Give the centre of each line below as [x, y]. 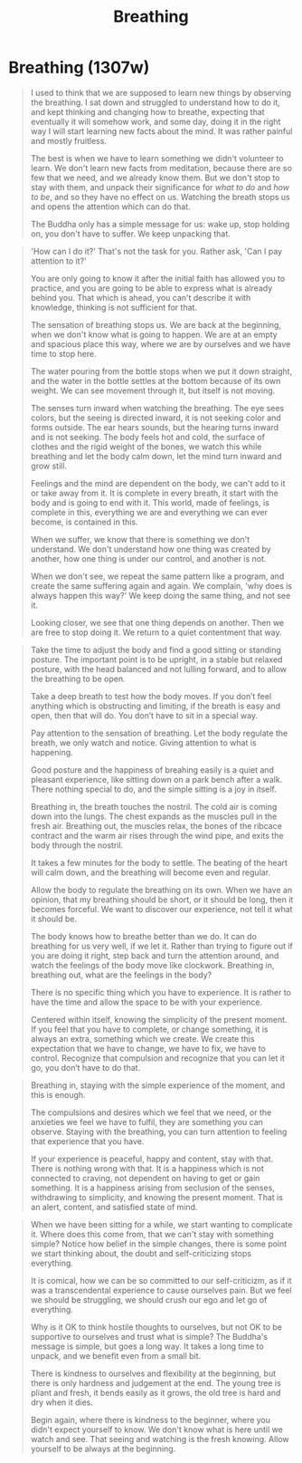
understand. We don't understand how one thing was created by [151, 549]
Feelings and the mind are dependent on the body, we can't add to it [158, 483]
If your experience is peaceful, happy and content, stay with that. [152, 1159]
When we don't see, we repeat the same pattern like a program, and [157, 576]
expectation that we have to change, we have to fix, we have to [148, 1048]
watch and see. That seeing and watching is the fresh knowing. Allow [160, 1439]
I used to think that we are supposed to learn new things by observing [160, 92]
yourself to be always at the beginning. [103, 1449]
